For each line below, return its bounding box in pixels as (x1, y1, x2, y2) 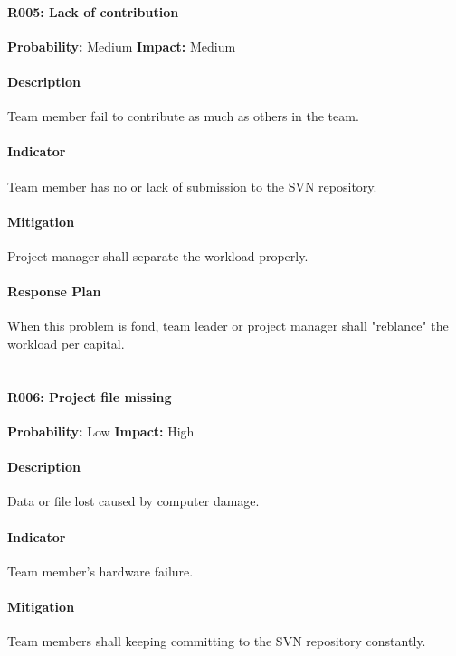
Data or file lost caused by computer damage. (7, 492, 260, 511)
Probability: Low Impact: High (7, 421, 195, 440)
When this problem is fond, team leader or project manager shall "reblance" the (7, 316, 449, 335)
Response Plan (7, 282, 101, 301)
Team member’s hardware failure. (7, 561, 194, 580)
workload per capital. (7, 333, 125, 352)
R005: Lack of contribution (7, 2, 179, 21)
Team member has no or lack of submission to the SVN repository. (7, 176, 377, 195)
